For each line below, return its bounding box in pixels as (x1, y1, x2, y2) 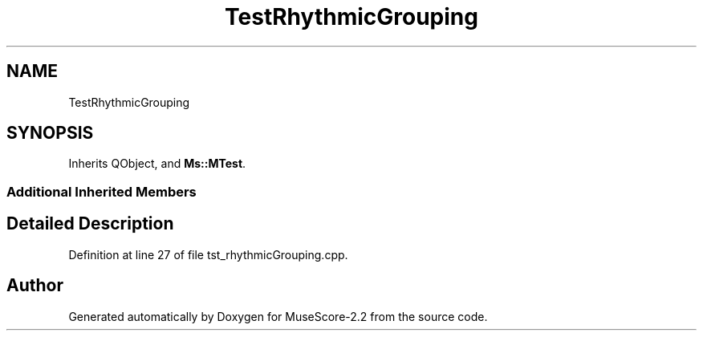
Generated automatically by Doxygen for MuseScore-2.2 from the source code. (68, 309, 488, 323)
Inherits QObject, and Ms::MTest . (68, 156, 246, 171)
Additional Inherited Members (6, 183, 197, 200)
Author (6, 275, 63, 296)
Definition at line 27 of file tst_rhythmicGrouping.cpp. (68, 247, 348, 262)
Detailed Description (6, 213, 174, 234)
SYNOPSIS (6, 123, 94, 144)
